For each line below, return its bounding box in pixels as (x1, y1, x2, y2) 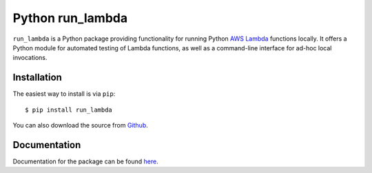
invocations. (12, 54, 48, 62)
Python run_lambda (12, 10, 127, 26)
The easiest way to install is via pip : (12, 90, 116, 98)
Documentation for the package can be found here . (12, 157, 158, 165)
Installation (12, 72, 62, 83)
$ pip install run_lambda (25, 105, 113, 114)
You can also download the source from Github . (12, 121, 148, 130)
